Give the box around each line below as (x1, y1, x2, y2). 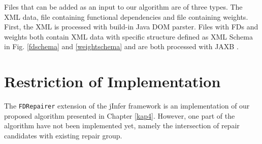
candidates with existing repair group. (4, 130, 122, 140)
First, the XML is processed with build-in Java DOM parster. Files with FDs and (4, 21, 258, 32)
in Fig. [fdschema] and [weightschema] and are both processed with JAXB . (4, 41, 239, 52)
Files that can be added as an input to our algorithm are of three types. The (4, 2, 243, 12)
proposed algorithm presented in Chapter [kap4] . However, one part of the (4, 110, 235, 121)
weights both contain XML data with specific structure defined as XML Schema (4, 31, 253, 42)
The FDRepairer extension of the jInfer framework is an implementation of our (4, 100, 250, 111)
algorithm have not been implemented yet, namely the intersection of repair (4, 120, 240, 131)
